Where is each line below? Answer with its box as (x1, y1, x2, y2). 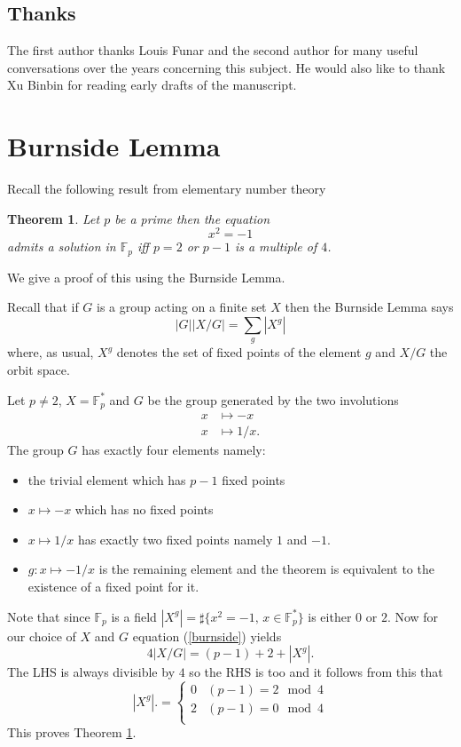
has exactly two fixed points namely (77, 529, 273, 548)
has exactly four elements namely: (82, 441, 266, 459)
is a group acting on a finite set (97, 298, 267, 316)
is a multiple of (234, 237, 317, 256)
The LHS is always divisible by (7, 663, 176, 681)
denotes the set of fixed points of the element (116, 343, 362, 362)
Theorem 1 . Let (7, 209, 100, 227)
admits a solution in (7, 237, 116, 256)
